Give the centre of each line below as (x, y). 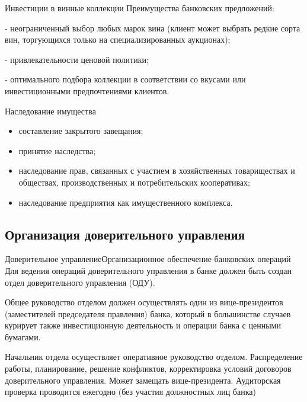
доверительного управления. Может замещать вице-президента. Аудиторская (143, 380)
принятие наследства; (57, 150)
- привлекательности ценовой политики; (77, 59)
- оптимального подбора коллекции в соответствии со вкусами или (125, 79)
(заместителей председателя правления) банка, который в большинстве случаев (148, 313)
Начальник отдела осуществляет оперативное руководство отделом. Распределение (154, 357)
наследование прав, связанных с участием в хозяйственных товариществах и (157, 170)
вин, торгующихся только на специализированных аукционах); (118, 39)
